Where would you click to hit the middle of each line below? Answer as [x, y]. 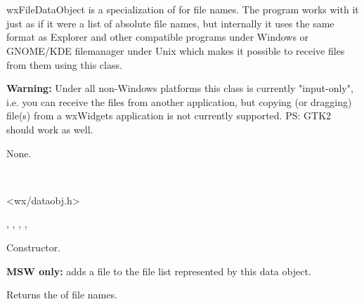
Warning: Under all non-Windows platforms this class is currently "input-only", [180, 88]
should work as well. [50, 129]
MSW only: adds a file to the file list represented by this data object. [159, 271]
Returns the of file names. [62, 295]
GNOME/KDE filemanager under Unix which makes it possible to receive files [176, 50]
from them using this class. [64, 64]
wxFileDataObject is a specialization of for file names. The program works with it [183, 9]
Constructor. [34, 247]
